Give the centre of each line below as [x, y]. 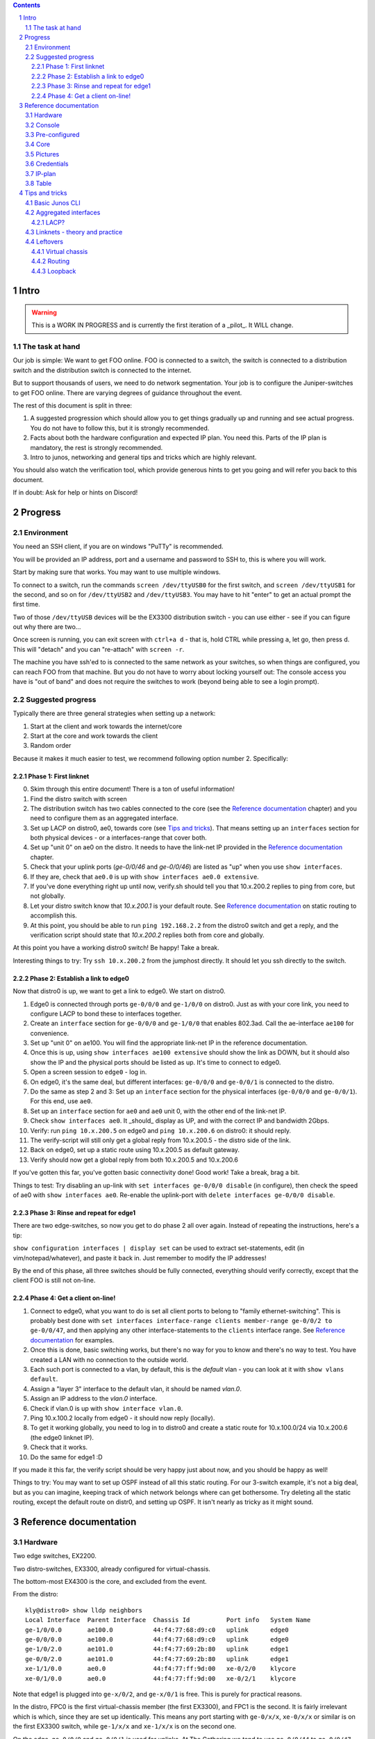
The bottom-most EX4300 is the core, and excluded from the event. [110, 1582]
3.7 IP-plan [41, 173]
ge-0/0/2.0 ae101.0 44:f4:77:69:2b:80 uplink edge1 [157, 1659]
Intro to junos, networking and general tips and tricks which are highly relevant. [143, 457]
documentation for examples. [72, 1340]
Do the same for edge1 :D [67, 1457]
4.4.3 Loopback [54, 271]
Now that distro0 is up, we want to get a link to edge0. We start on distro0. [119, 991]
